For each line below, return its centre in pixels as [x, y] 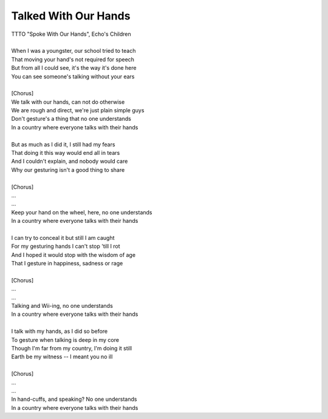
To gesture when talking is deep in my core [65, 339]
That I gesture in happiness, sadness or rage [67, 264]
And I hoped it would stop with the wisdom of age [73, 254]
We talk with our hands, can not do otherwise [68, 102]
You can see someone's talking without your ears [73, 77]
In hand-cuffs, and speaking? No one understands [74, 399]
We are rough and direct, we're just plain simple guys [78, 111]
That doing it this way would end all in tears [66, 153]
